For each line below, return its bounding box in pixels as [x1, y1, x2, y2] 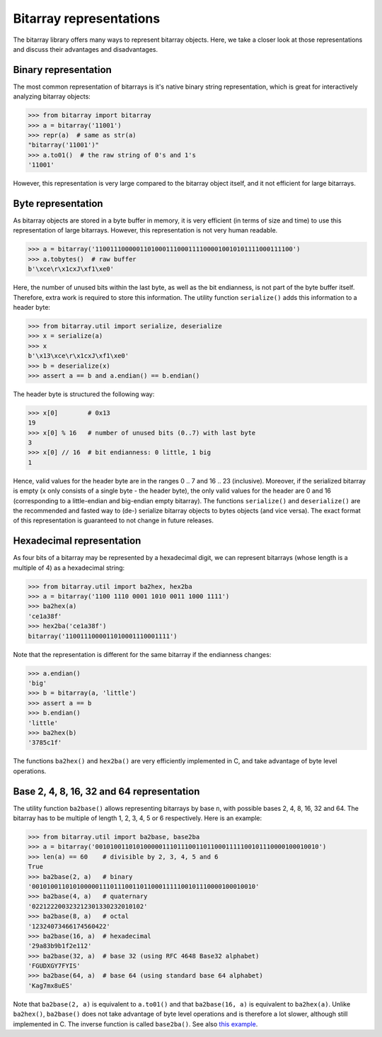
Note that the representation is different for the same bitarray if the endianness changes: [13, 650, 272, 658]
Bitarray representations [13, 11, 161, 26]
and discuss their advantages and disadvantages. [13, 45, 158, 53]
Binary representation [13, 64, 112, 76]
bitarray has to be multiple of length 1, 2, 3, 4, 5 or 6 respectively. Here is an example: [13, 814, 262, 822]
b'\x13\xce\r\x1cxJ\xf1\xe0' [28, 352, 129, 360]
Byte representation [13, 197, 103, 209]
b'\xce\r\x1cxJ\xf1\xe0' [28, 265, 115, 273]
